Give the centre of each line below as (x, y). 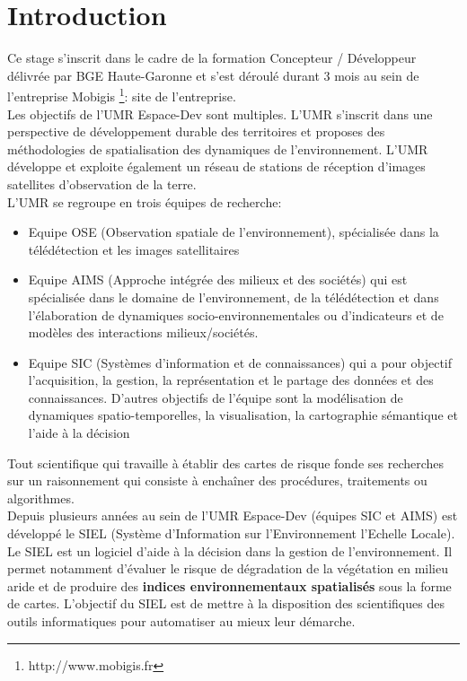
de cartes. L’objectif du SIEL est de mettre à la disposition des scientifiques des (226, 603)
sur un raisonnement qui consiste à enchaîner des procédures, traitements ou (217, 480)
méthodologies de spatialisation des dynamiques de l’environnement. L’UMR (218, 148)
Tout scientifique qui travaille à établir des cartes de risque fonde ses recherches (226, 463)
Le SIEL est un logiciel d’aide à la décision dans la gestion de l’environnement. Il (230, 550)
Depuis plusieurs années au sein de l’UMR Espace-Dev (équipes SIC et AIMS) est (233, 515)
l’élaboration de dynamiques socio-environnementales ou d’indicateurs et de (236, 314)
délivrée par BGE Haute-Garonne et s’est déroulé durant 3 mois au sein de (213, 75)
